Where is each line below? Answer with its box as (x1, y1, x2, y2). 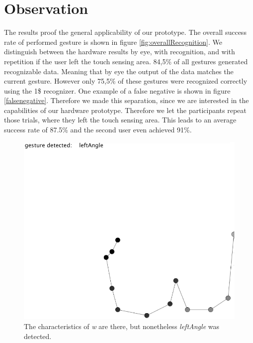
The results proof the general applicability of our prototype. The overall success (4, 27, 247, 37)
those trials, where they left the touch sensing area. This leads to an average (4, 114, 237, 125)
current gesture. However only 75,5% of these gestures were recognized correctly (4, 76, 248, 86)
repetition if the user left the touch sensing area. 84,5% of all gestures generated (4, 56, 248, 66)
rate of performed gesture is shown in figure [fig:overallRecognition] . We (4, 36, 222, 47)
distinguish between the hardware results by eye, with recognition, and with (4, 46, 235, 57)
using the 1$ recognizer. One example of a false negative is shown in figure (4, 85, 231, 96)
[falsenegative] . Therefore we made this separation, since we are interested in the (4, 95, 249, 106)
